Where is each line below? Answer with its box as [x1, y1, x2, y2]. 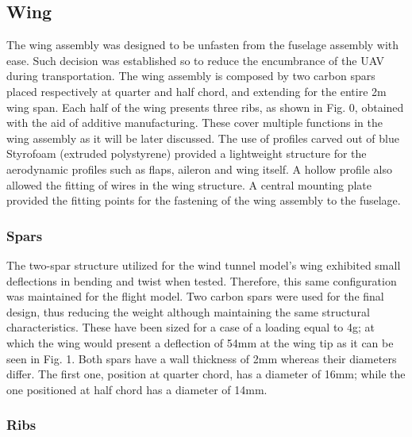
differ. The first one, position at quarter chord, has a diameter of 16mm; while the [6, 366, 406, 382]
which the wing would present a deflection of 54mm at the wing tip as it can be [6, 334, 394, 351]
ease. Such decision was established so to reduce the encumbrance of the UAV [6, 52, 385, 68]
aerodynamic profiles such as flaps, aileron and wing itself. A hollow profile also [6, 160, 392, 177]
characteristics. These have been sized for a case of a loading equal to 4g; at [6, 319, 375, 335]
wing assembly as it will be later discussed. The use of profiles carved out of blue [6, 129, 399, 146]
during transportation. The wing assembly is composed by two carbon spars [6, 67, 375, 84]
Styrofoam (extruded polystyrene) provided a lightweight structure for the [6, 145, 367, 162]
